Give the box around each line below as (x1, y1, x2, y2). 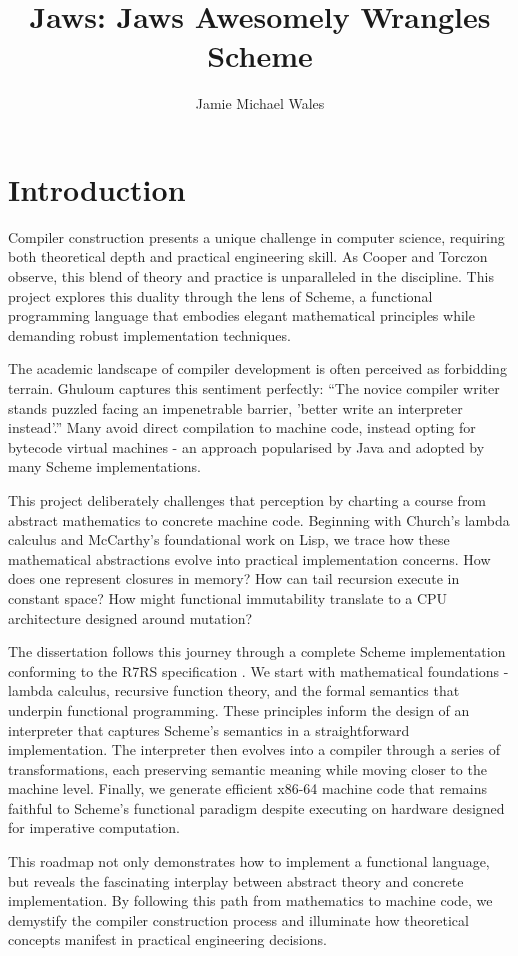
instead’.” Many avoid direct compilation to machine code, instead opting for (8, 417, 476, 438)
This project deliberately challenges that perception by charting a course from (8, 489, 487, 510)
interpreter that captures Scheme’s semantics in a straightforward (8, 719, 410, 740)
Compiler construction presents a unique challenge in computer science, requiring (8, 226, 505, 247)
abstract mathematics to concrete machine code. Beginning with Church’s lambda (8, 509, 510, 530)
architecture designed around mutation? (8, 607, 253, 628)
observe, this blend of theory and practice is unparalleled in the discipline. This (8, 266, 494, 287)
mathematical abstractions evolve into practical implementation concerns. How (8, 548, 491, 569)
